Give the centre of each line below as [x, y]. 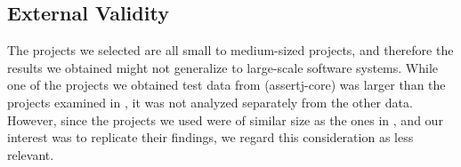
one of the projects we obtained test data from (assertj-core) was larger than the [226, 85]
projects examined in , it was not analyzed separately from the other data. [210, 102]
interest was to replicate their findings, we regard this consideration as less [210, 137]
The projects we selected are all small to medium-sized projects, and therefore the [230, 50]
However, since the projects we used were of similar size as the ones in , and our [225, 119]
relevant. [31, 154]
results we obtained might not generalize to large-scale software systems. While [223, 67]
